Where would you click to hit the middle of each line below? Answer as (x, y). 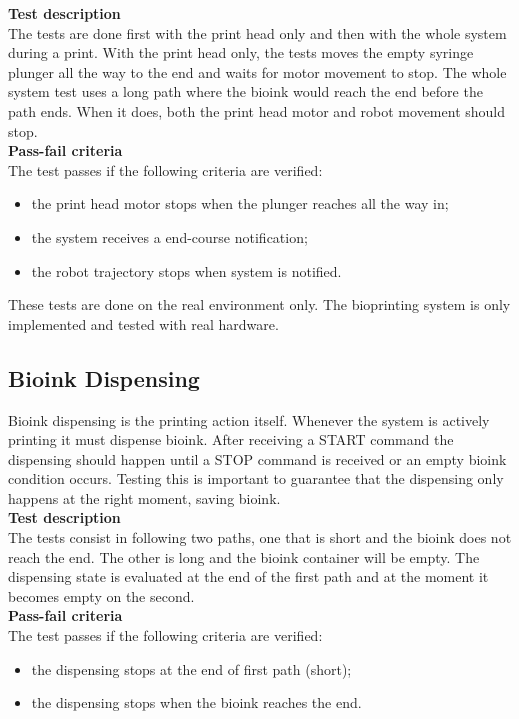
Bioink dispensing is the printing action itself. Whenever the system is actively (249, 419)
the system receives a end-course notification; (169, 236)
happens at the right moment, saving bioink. (144, 497)
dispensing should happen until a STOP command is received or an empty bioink (257, 458)
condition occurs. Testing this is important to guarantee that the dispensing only (256, 478)
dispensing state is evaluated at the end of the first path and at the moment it (248, 576)
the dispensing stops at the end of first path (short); (191, 668)
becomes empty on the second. (101, 595)
